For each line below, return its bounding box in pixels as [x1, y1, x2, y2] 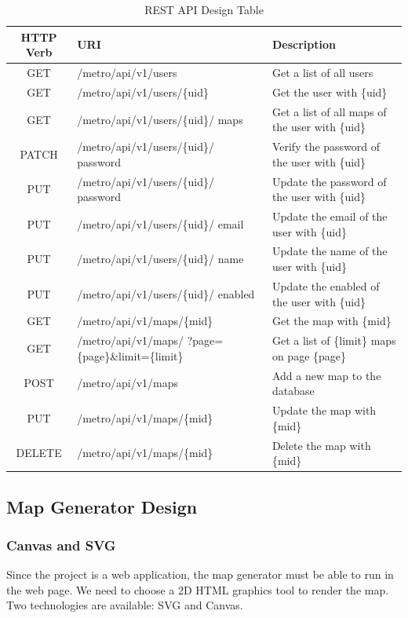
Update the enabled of [271, 277, 380, 294]
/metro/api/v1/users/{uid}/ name [77, 250, 244, 267]
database [271, 382, 315, 399]
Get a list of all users [271, 64, 373, 81]
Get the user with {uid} [271, 83, 388, 100]
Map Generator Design [6, 494, 198, 518]
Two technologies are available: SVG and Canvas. [6, 597, 243, 613]
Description [271, 36, 336, 53]
